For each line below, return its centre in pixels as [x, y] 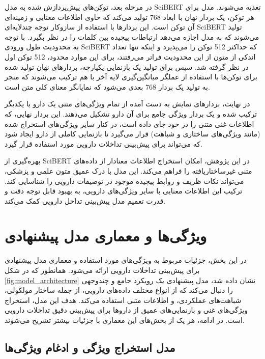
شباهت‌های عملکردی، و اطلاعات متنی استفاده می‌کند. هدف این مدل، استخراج [123, 300]
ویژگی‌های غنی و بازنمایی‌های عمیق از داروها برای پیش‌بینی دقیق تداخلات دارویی [126, 310]
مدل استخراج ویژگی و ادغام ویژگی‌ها [90, 347]
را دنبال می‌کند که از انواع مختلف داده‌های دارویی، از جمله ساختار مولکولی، [119, 290]
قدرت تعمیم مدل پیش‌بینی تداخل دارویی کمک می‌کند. [85, 200]
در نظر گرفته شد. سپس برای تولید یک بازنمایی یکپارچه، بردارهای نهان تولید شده [127, 66]
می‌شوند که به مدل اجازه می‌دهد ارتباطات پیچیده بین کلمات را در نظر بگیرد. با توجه [132, 36]
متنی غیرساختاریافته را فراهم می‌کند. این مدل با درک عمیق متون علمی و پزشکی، [128, 170]
